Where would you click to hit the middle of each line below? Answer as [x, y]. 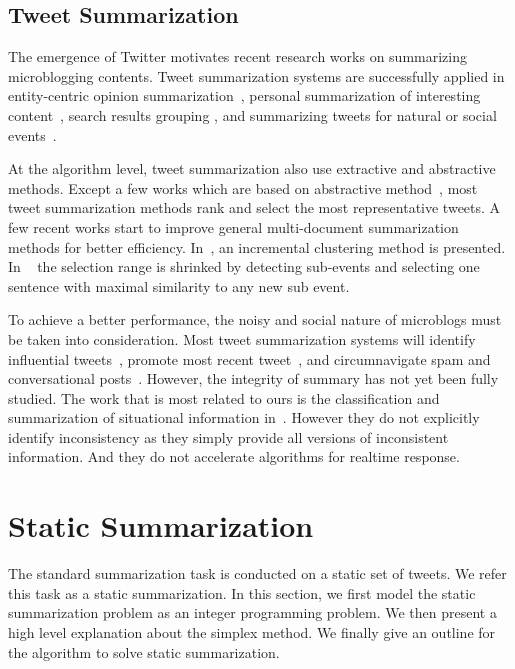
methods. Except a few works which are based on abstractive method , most [243, 187]
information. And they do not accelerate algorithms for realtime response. [234, 456]
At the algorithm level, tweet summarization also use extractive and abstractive [252, 168]
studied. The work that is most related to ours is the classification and [224, 397]
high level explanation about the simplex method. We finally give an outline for [252, 631]
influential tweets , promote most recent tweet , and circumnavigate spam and [249, 358]
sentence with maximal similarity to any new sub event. [179, 285]
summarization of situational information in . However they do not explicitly [244, 417]
